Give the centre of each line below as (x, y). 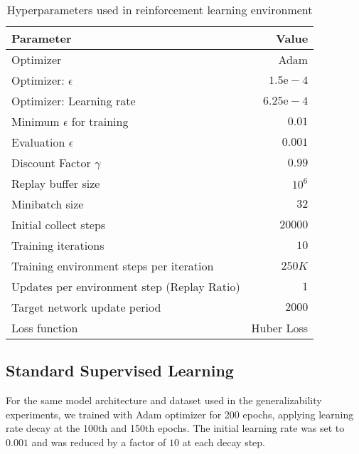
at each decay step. (224, 442)
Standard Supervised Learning (120, 370)
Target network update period (86, 307)
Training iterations (58, 245)
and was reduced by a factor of (99, 442)
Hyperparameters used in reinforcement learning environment (160, 10)
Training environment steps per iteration (113, 266)
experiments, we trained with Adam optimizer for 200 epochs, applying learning (180, 414)
